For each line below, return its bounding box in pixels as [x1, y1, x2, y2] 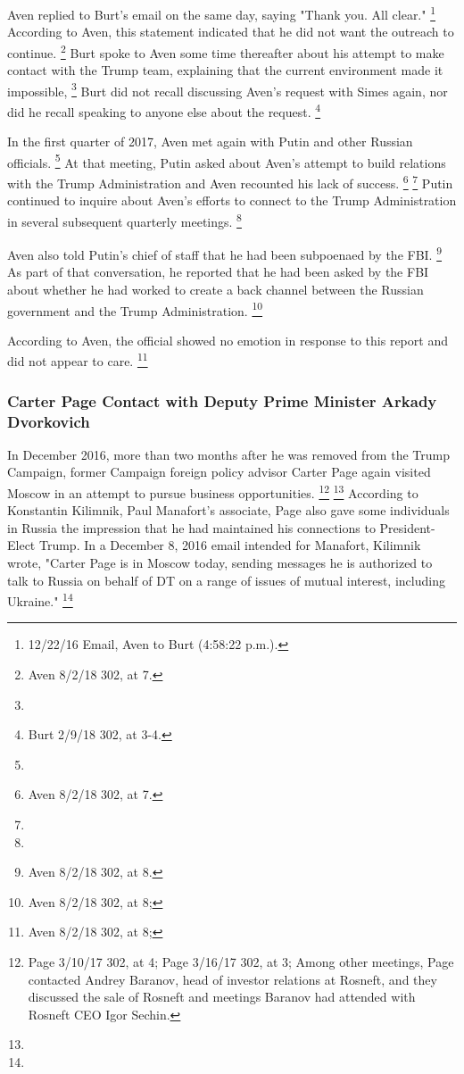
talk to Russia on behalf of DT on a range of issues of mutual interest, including [7, 570, 445, 589]
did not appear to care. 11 [7, 349, 148, 370]
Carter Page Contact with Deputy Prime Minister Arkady [7, 389, 437, 412]
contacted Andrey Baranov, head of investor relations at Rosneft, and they [28, 970, 437, 988]
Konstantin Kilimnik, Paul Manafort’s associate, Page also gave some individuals [7, 501, 450, 520]
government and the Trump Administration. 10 [7, 298, 263, 320]
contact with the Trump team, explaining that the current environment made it [7, 61, 443, 79]
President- [379, 518, 435, 537]
